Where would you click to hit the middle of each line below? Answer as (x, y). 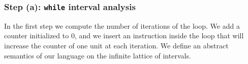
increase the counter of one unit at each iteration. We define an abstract (116, 45)
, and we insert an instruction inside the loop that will (159, 36)
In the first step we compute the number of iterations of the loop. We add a (122, 25)
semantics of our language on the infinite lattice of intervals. (98, 55)
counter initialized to (37, 36)
